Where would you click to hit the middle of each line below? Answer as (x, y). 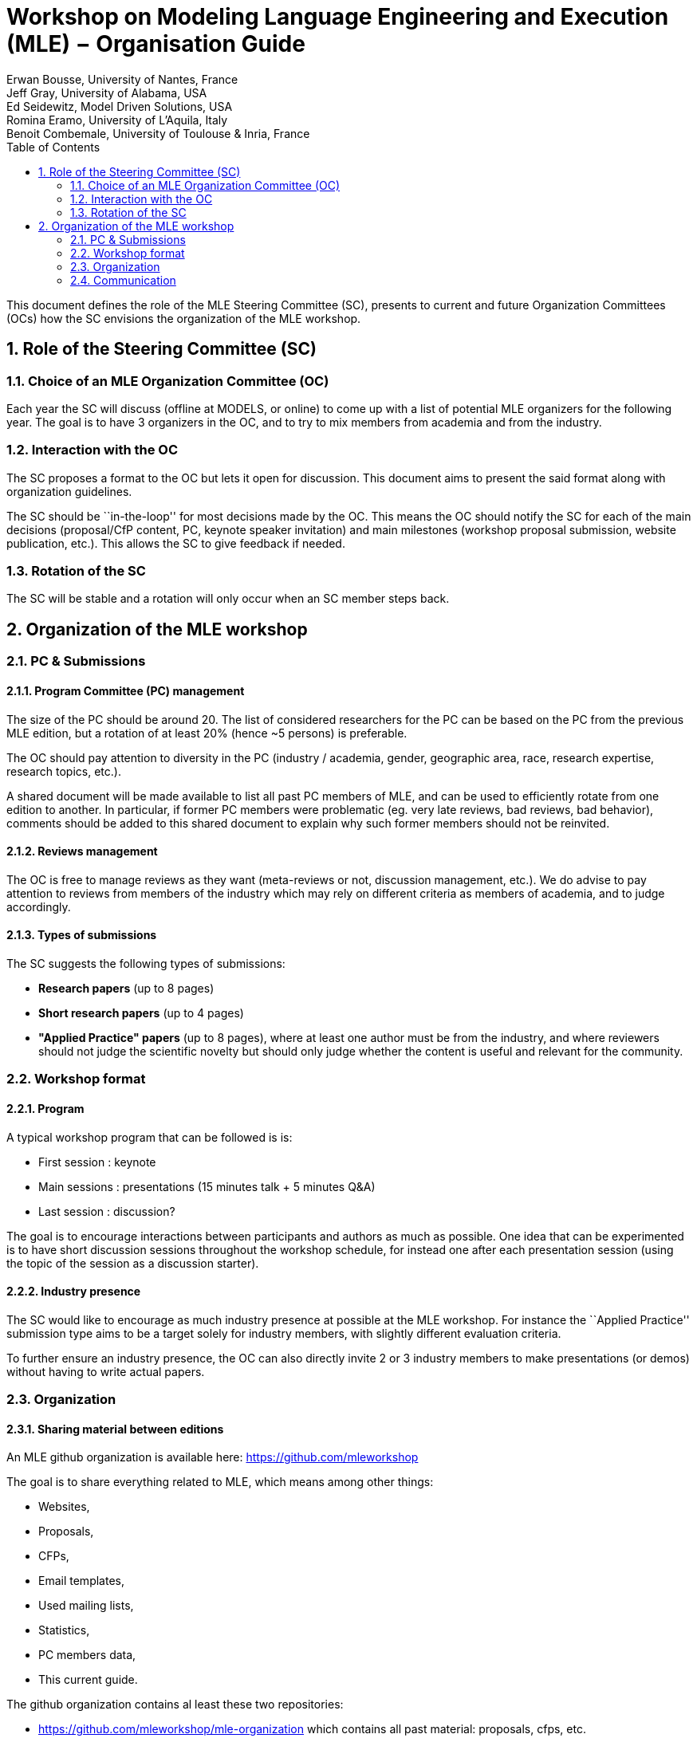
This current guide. (88, 1680)
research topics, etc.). (64, 771)
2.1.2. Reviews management (82, 851)
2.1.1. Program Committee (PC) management (126, 690)
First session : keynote (97, 1162)
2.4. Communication (123, 280)
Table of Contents (53, 147)
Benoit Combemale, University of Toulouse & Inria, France (158, 133)
